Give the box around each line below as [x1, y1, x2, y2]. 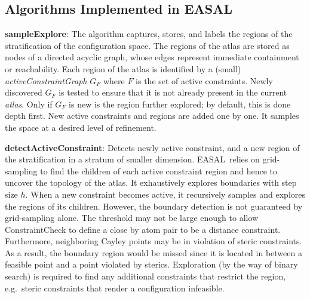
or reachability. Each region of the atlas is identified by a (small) [5, 62, 241, 75]
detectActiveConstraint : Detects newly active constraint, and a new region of [5, 141, 300, 153]
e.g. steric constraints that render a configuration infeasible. [5, 281, 225, 294]
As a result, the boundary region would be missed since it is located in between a [5, 246, 302, 259]
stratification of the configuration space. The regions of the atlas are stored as [5, 39, 290, 51]
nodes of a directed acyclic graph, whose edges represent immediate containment [5, 51, 299, 63]
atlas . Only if [5, 97, 53, 110]
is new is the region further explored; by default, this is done [69, 97, 291, 110]
